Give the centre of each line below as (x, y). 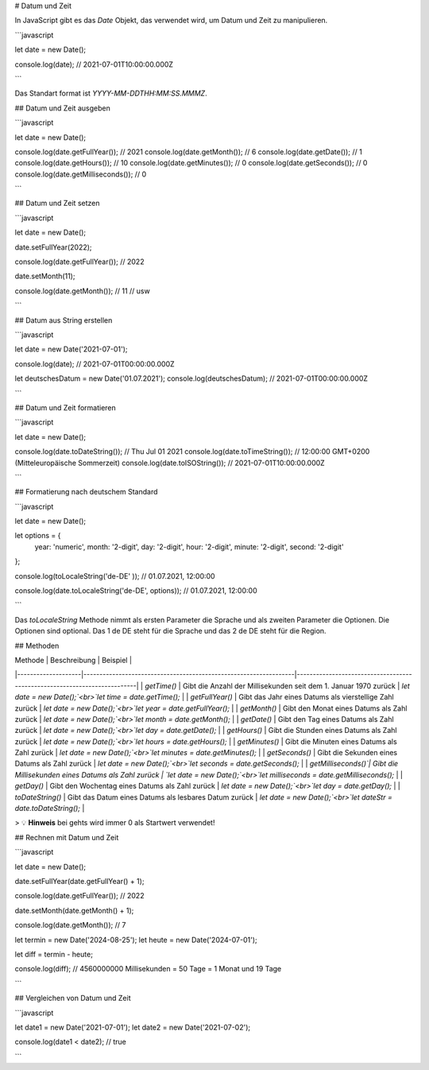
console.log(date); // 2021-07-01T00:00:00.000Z (95, 364)
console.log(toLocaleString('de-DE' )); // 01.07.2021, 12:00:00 (115, 576)
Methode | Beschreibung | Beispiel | (73, 660)
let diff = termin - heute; (54, 954)
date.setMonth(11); (45, 276)
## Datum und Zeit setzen (57, 204)
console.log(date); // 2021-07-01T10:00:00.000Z (94, 64)
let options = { (38, 536)
